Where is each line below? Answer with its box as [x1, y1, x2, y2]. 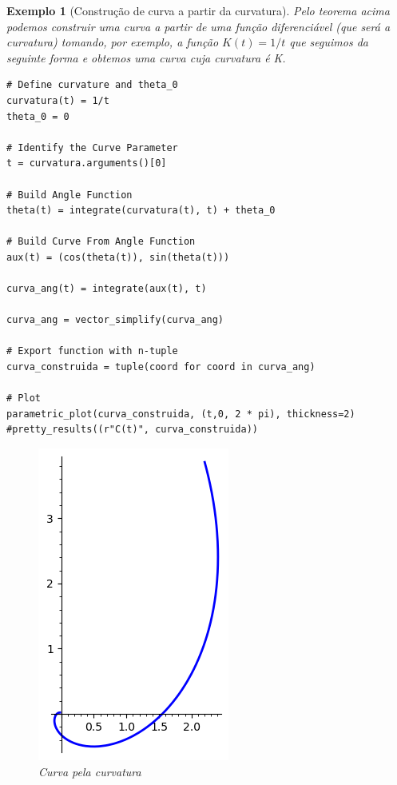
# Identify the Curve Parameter [6, 141, 178, 153]
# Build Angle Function [6, 189, 133, 201]
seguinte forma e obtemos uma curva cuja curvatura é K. [6, 49, 286, 66]
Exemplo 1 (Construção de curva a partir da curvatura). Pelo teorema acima [6, 2, 390, 18]
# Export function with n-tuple [6, 345, 178, 357]
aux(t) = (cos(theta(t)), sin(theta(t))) [6, 251, 230, 263]
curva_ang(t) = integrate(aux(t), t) [6, 283, 207, 295]
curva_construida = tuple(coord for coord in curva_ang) [6, 361, 316, 373]
